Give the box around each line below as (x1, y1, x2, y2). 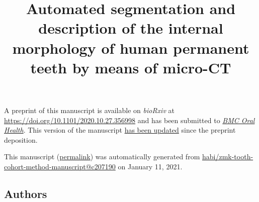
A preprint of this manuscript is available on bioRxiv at (4, 105, 175, 115)
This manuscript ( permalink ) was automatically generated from (4, 151, 200, 162)
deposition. (4, 134, 38, 145)
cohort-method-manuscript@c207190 (4, 161, 116, 171)
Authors (4, 185, 47, 201)
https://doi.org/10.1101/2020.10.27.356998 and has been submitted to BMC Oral (4, 115, 255, 125)
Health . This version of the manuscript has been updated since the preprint (4, 125, 236, 135)
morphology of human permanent (12, 37, 249, 58)
